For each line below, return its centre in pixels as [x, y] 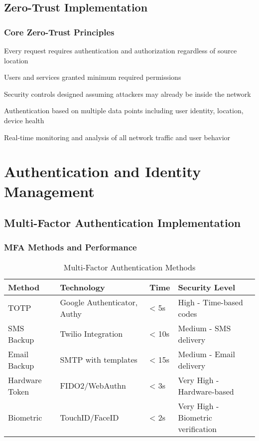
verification [197, 429]
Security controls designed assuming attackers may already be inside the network [128, 94]
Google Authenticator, [99, 302]
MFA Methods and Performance [70, 247]
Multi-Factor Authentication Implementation [123, 223]
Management [49, 191]
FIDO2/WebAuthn [93, 386]
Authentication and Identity [103, 171]
